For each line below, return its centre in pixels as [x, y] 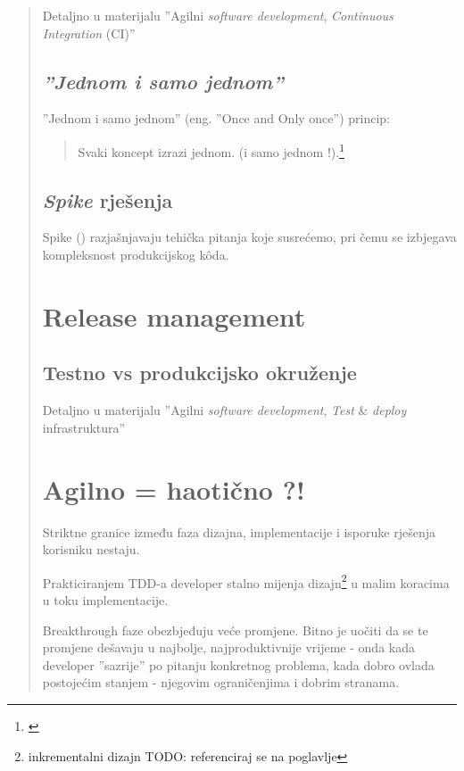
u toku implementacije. [105, 599]
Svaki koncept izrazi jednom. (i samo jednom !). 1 [211, 150]
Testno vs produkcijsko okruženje [199, 373]
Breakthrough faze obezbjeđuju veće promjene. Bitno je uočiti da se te [235, 630]
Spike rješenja [108, 199]
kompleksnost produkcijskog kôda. [136, 255]
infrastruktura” [84, 427]
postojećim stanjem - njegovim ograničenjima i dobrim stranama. [221, 682]
